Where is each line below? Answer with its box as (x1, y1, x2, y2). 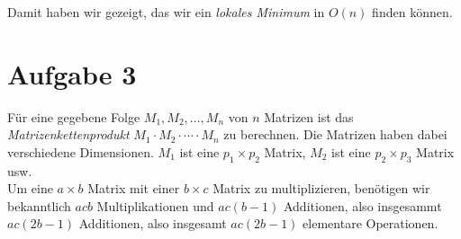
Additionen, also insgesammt (283, 196, 442, 215)
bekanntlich (7, 196, 71, 215)
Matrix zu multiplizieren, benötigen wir (212, 179, 430, 198)
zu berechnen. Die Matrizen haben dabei (223, 125, 447, 144)
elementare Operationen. (303, 214, 438, 233)
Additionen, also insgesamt (78, 214, 227, 233)
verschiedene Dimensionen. (7, 142, 154, 161)
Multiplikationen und (96, 196, 214, 215)
